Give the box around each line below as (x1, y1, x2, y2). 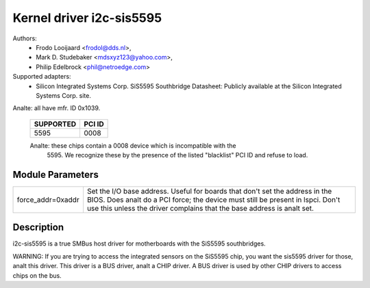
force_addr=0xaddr (16, 195, 79, 205)
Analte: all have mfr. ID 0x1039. (12, 104, 101, 112)
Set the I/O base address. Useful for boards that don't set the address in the (86, 186, 332, 196)
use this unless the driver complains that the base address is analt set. (86, 203, 314, 213)
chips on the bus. (12, 271, 62, 280)
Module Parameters (12, 168, 99, 181)
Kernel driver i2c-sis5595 (12, 10, 162, 25)
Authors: (12, 34, 37, 42)
